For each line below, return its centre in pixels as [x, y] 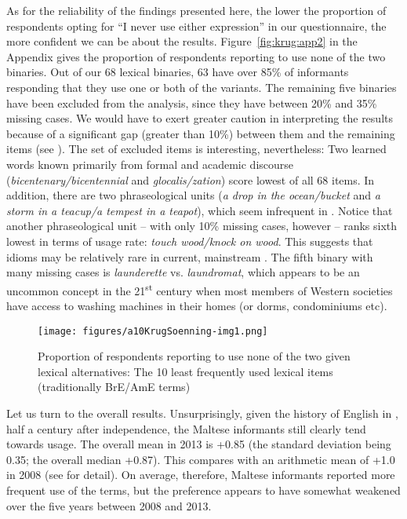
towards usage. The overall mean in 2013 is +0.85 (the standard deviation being [199, 444]
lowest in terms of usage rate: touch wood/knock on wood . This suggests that [190, 241]
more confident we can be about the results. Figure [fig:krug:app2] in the [182, 41]
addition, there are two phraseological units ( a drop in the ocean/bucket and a [193, 195]
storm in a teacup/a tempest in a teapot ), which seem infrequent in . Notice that [200, 210]
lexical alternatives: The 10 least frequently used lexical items [185, 371]
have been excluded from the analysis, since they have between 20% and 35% [192, 102]
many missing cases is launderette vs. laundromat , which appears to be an [183, 272]
